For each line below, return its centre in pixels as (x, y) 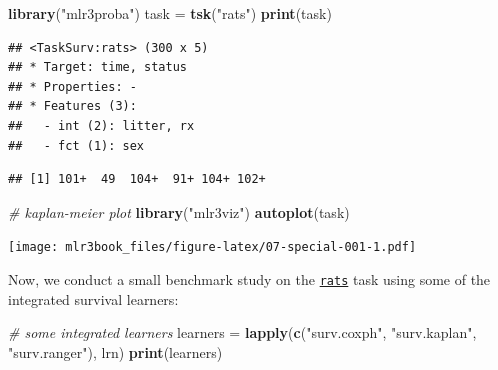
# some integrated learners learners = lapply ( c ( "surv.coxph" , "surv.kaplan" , (242, 332)
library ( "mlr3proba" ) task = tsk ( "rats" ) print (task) (170, 13)
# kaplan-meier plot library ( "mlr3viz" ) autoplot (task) (179, 211)
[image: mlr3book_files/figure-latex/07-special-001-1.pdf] (212, 247)
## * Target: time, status (97, 67)
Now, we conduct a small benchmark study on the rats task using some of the (249, 279)
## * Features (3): (72, 106)
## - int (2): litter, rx (101, 125)
